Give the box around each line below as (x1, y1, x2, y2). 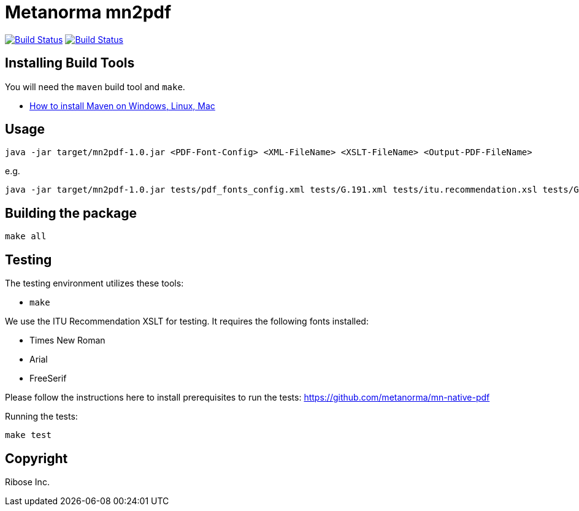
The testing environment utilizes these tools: (5, 278, 184, 289)
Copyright (5, 450, 68, 466)
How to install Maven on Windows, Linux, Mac (29, 100, 215, 111)
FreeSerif (29, 373, 67, 384)
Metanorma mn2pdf (5, 2, 172, 23)
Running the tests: (5, 411, 78, 422)
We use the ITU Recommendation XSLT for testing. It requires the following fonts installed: (5, 316, 369, 327)
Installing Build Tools (5, 55, 135, 71)
